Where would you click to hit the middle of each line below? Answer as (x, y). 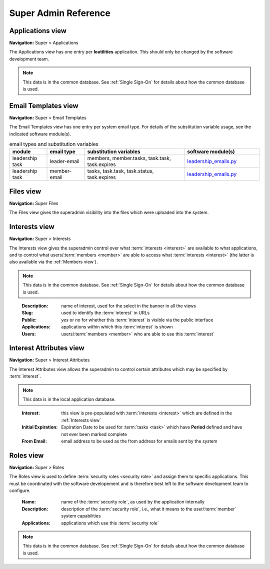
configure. (20, 490)
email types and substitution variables (54, 144)
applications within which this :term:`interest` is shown (117, 327)
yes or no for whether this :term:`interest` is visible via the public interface (137, 319)
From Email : (34, 441)
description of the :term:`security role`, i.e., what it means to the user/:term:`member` (149, 509)
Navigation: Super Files (34, 203)
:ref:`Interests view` (81, 420)
